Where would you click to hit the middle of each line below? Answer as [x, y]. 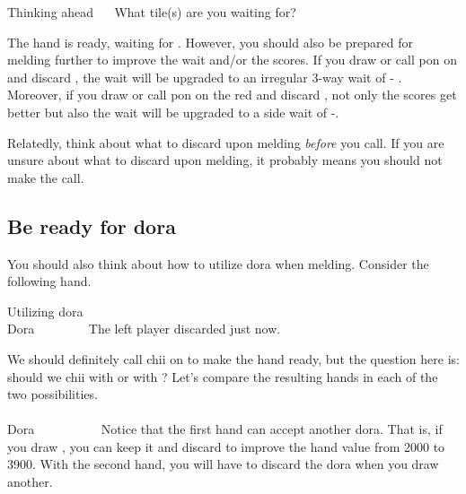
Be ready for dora [92, 225]
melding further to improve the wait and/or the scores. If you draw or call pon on [232, 60]
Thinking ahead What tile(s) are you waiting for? [152, 12]
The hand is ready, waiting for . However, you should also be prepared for [210, 42]
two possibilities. [53, 394]
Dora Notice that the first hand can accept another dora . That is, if [225, 429]
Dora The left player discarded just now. [144, 329]
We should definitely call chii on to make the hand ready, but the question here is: [233, 358]
